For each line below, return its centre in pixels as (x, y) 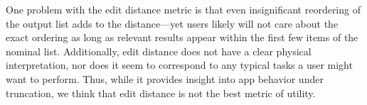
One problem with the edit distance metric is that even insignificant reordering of (183, 9)
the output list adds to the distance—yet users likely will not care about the (172, 23)
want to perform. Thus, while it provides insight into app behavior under (165, 78)
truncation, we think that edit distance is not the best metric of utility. (161, 93)
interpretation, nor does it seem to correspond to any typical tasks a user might (179, 65)
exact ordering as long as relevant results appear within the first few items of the (182, 37)
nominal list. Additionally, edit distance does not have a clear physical (159, 51)
